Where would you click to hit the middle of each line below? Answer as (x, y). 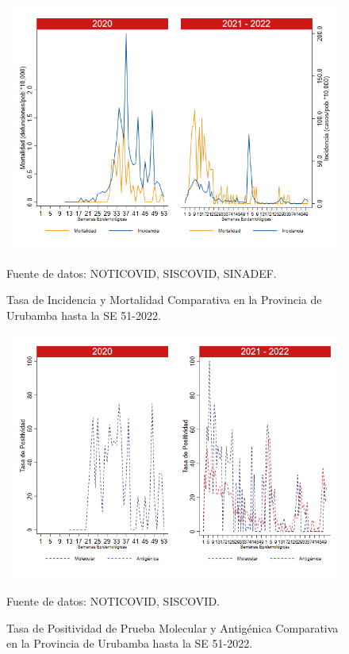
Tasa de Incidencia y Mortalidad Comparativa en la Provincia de (164, 300)
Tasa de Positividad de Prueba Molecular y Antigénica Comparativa (173, 627)
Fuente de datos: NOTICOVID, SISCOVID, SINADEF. (142, 273)
